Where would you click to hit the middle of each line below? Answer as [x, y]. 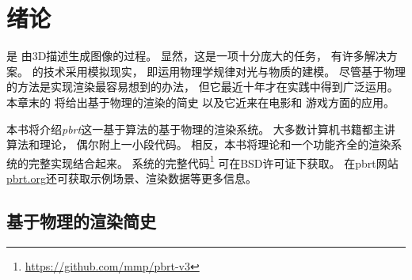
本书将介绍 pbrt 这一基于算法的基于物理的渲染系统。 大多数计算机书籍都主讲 [201, 129]
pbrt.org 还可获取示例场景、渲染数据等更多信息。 [132, 178]
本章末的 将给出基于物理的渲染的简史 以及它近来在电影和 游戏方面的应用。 [200, 102]
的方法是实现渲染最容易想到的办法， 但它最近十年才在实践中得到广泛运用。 [202, 87]
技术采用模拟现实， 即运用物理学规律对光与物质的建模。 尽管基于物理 [224, 71]
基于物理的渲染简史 [81, 220]
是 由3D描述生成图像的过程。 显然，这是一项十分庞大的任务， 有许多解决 [196, 56]
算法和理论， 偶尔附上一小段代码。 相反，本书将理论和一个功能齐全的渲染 [199, 144]
